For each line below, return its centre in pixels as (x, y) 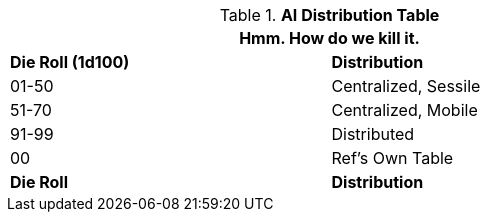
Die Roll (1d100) (70, 62)
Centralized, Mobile (404, 110)
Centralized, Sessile (406, 86)
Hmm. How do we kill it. (329, 38)
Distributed (373, 134)
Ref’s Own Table (392, 158)
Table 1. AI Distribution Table (329, 15)
